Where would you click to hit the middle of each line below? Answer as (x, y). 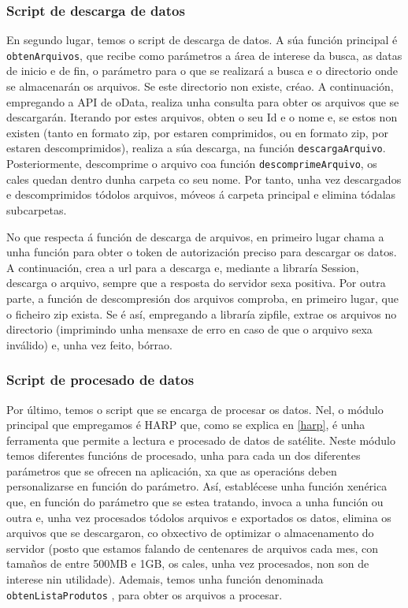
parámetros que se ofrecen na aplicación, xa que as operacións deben (172, 470)
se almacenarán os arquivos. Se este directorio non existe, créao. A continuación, (200, 86)
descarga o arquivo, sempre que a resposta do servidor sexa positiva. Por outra (196, 283)
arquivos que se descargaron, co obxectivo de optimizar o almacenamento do (190, 533)
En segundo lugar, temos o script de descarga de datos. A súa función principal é (202, 40)
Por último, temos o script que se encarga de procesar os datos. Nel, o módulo (195, 409)
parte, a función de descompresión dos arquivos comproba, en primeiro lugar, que (202, 298)
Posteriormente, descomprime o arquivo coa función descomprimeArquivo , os (192, 164)
